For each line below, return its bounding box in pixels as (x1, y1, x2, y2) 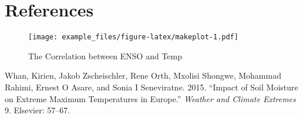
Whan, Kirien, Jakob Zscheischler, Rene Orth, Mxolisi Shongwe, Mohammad (5, 69, 281, 82)
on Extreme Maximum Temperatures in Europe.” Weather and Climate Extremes (5, 92, 296, 104)
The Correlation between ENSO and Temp (28, 49, 182, 62)
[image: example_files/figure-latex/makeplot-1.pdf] (28, 33, 238, 42)
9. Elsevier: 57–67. (5, 104, 70, 116)
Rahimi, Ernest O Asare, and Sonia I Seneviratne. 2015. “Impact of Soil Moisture (5, 80, 298, 93)
